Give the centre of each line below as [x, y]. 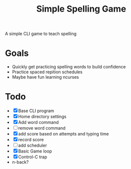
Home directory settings [42, 117]
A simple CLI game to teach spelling [41, 34]
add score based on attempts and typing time [64, 134]
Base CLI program [36, 111]
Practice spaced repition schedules [47, 72]
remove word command [42, 128]
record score [31, 140]
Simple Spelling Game [81, 9]
